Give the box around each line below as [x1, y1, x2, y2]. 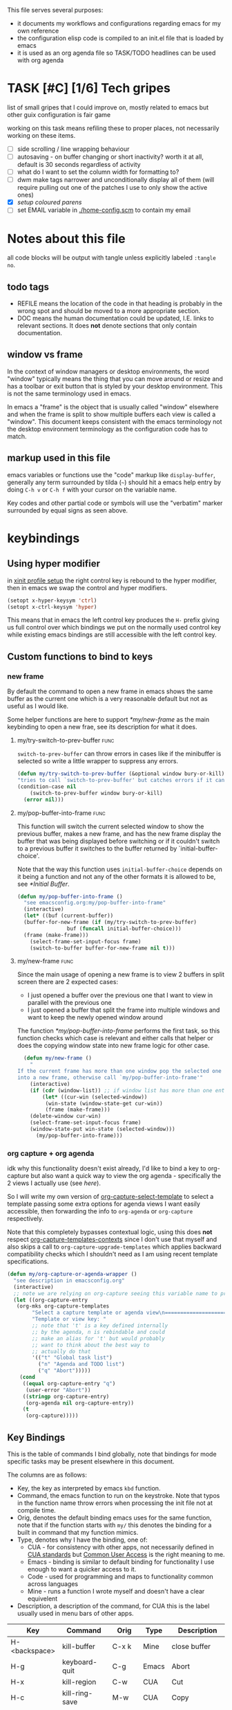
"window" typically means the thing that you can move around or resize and [7, 374, 223, 383]
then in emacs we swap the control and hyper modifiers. [7, 583, 168, 591]
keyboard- [61, 1657, 98, 1666]
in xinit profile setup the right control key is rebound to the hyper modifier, [7, 576, 217, 585]
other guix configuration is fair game [7, 110, 111, 118]
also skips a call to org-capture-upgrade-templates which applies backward [7, 1243, 222, 1251]
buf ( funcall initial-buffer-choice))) [66, 925, 182, 932]
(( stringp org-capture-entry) [22, 1393, 110, 1400]
